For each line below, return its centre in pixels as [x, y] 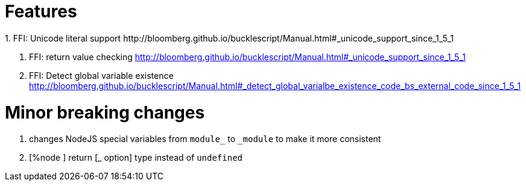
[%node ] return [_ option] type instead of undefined [136, 158]
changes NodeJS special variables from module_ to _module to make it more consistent [205, 139]
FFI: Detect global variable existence [101, 75]
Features [41, 11]
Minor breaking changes [105, 112]
